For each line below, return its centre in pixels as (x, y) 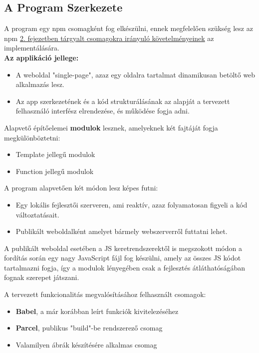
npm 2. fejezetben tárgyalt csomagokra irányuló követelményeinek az (109, 38)
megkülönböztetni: (32, 137)
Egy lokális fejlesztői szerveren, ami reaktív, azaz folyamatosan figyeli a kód (131, 204)
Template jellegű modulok (55, 154)
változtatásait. (37, 214)
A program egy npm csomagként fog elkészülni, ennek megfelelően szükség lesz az (129, 28)
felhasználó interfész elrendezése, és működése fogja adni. (103, 111)
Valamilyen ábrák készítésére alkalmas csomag (86, 344)
